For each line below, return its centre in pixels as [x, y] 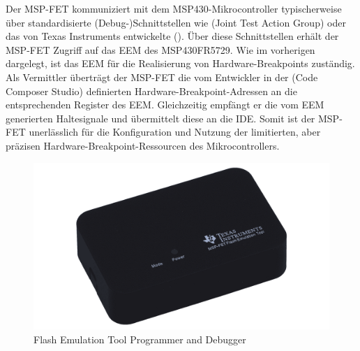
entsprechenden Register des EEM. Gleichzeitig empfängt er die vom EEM [165, 105]
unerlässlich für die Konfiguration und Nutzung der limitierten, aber [175, 132]
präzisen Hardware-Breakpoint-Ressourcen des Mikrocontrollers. [143, 145]
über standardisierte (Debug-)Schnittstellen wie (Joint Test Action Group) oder [176, 22]
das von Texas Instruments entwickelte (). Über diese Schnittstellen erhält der [172, 36]
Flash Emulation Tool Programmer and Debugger [140, 339]
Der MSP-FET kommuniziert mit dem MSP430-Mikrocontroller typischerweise [174, 8]
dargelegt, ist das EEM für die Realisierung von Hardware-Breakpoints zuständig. [180, 63]
